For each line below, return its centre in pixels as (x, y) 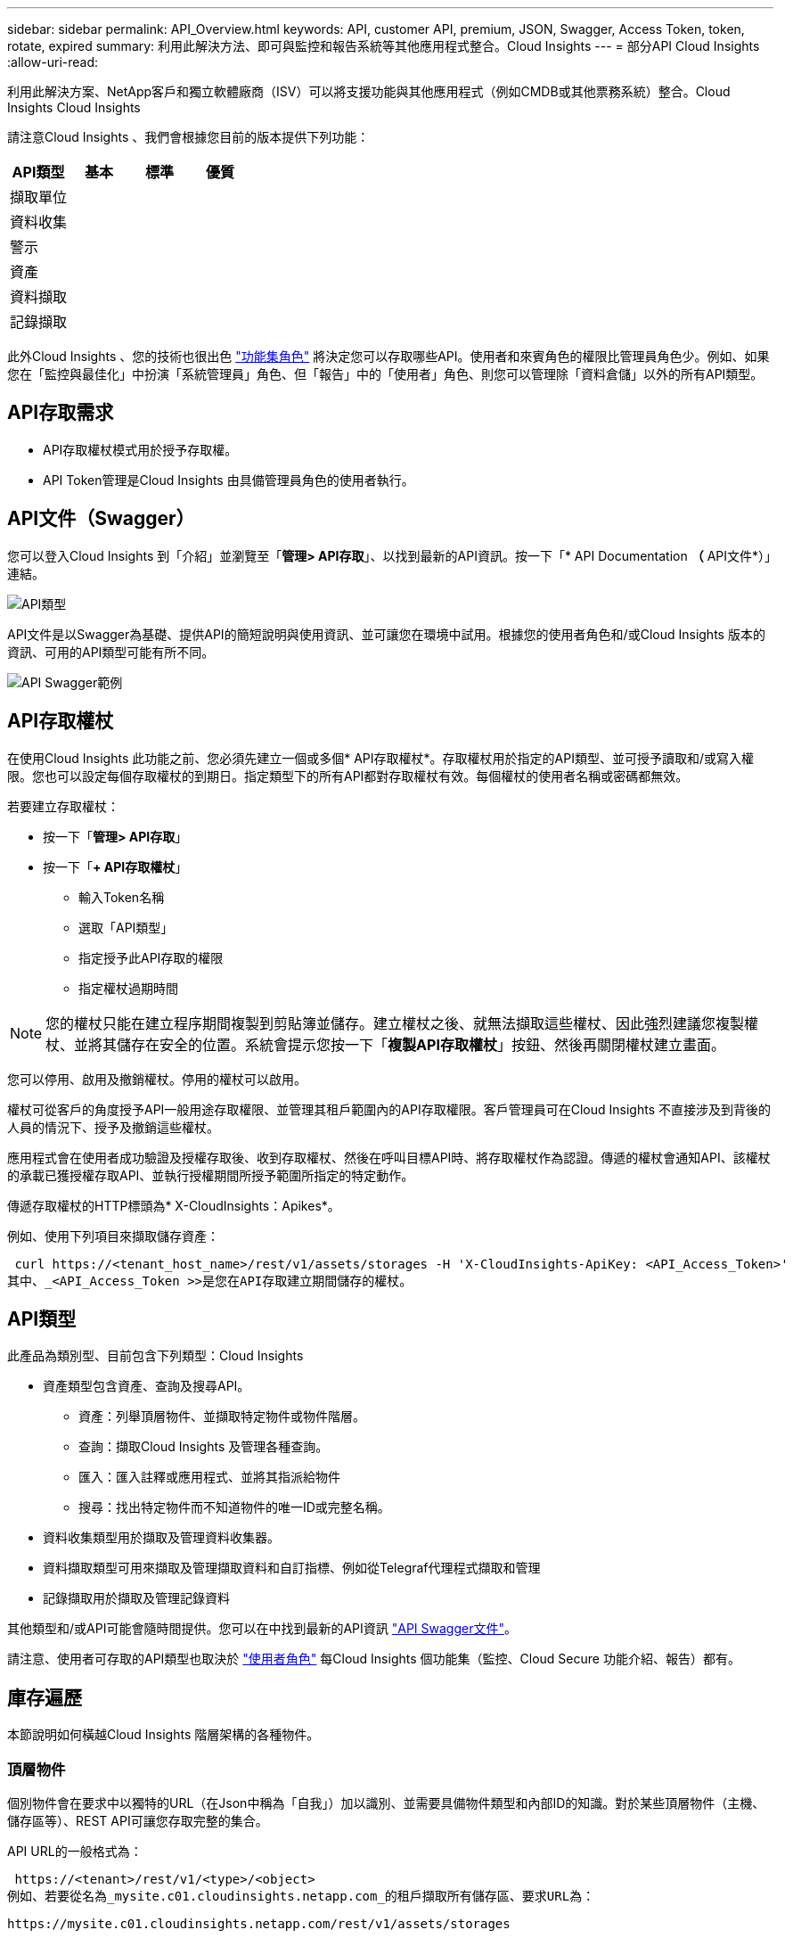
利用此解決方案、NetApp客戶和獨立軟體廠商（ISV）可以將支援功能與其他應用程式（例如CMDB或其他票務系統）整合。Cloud (369, 91)
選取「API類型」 (126, 927)
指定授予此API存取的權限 (151, 957)
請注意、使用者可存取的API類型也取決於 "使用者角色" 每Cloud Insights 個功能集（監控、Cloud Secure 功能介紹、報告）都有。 (374, 1659)
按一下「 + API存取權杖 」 (115, 866)
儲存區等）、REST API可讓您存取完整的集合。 (138, 1820)
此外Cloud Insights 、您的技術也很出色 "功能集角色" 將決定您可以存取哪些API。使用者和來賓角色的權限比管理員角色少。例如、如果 (388, 356)
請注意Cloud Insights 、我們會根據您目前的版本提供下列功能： (188, 137)
